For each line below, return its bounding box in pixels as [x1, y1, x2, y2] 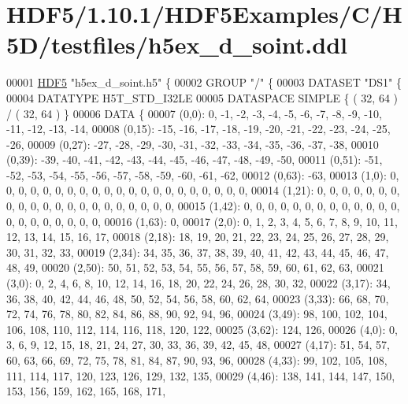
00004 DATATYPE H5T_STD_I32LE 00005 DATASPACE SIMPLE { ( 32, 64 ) [6, 89, 399, 106]
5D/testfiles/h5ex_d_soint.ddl [6, 28, 347, 61]
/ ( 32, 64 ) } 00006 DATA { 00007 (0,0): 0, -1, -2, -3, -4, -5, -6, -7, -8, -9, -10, [6, 105, 382, 121]
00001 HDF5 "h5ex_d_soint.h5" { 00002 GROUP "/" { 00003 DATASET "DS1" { [6, 74, 402, 91]
